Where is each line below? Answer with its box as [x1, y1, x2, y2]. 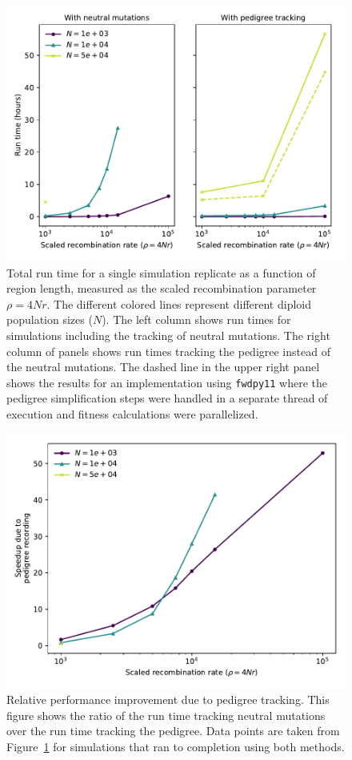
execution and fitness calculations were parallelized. [6, 406, 258, 422]
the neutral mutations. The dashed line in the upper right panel [6, 358, 320, 375]
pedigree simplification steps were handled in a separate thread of [6, 390, 328, 406]
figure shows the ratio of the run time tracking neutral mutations [6, 706, 326, 723]
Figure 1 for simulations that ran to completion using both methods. [6, 738, 345, 754]
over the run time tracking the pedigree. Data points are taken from [6, 722, 340, 739]
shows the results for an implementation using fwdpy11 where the [6, 374, 328, 390]
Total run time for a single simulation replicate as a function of [6, 264, 316, 281]
